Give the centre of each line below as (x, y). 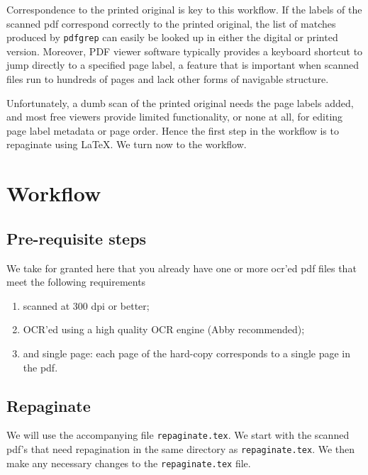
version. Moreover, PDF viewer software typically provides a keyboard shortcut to (185, 51)
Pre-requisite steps (77, 238)
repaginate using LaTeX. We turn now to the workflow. (127, 144)
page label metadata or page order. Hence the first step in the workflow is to (173, 130)
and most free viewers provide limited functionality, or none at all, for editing (175, 117)
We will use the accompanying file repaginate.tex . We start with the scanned (178, 435)
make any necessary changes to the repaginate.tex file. (129, 463)
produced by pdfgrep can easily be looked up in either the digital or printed (172, 37)
